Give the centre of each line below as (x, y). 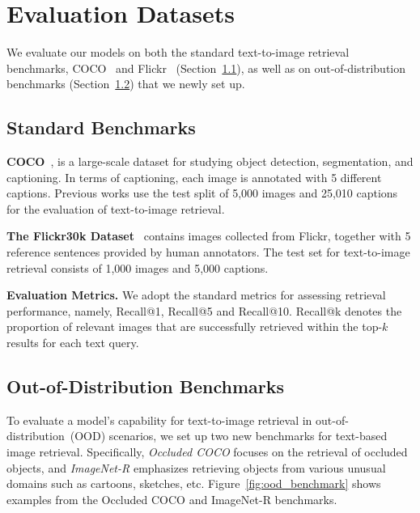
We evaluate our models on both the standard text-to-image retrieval (178, 52)
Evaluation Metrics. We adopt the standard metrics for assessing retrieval (196, 295)
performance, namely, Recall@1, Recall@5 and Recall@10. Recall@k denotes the (204, 310)
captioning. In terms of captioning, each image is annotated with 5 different (194, 177)
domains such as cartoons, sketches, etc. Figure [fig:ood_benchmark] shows (194, 483)
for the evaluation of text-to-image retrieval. (116, 208)
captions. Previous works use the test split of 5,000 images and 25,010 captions (202, 193)
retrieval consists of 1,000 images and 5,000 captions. (138, 267)
